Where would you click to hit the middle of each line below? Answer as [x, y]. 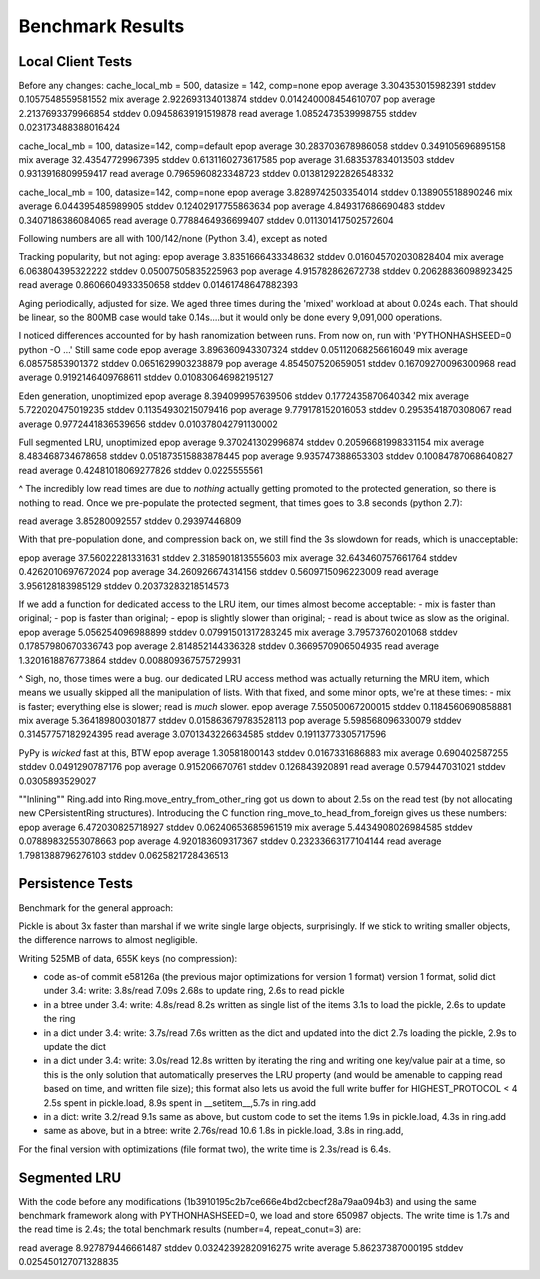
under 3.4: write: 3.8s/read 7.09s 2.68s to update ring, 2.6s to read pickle [194, 991]
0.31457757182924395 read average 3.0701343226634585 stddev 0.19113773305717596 [202, 734]
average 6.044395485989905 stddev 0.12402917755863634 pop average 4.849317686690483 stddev [231, 206]
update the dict [75, 1047]
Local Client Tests [75, 61]
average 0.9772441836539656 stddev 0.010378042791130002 [148, 424]
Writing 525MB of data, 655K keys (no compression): [128, 958]
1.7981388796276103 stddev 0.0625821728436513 [123, 855]
